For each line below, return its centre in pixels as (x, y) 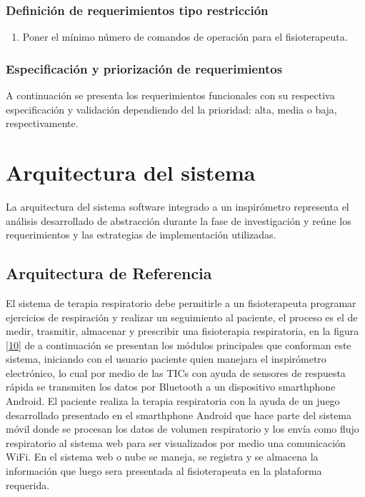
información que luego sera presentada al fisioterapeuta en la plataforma (164, 471)
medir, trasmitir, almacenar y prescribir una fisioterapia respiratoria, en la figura (182, 331)
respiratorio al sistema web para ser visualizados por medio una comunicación (176, 442)
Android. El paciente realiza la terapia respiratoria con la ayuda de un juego (173, 401)
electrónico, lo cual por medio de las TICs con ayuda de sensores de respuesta (176, 372)
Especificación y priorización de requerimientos (144, 68)
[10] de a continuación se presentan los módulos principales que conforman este (179, 345)
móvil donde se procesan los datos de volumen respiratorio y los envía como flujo (182, 429)
